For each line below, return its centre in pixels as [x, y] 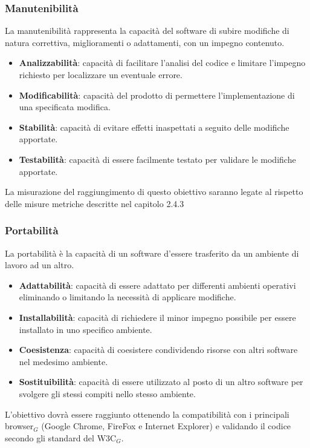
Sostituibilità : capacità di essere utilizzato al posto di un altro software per [161, 382]
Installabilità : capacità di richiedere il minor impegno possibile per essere [157, 317]
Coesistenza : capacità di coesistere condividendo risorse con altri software [158, 350]
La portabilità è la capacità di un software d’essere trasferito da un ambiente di [152, 253]
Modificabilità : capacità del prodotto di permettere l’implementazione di [157, 95]
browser [19, 426]
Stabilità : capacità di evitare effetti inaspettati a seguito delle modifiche [154, 127]
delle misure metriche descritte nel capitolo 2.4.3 [95, 203]
